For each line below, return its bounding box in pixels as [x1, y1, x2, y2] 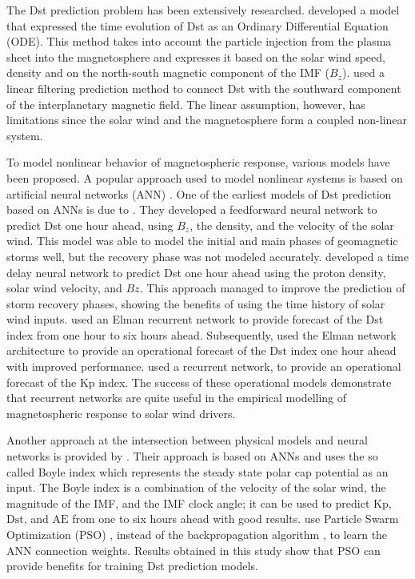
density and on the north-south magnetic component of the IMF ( [6, 64, 330, 81]
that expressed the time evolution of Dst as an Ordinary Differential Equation [6, 17, 389, 34]
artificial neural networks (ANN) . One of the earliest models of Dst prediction [6, 185, 392, 202]
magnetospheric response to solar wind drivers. [6, 404, 236, 421]
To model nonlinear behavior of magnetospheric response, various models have [6, 154, 390, 171]
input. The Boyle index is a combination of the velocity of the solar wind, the [6, 479, 386, 496]
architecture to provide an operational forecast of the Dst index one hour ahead [6, 342, 397, 359]
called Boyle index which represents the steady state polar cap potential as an [6, 463, 389, 480]
